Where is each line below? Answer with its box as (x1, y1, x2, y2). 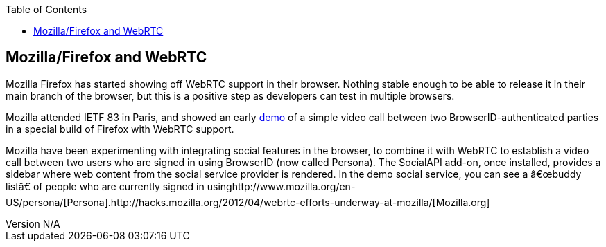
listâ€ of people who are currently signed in (6, 180, 205, 192)
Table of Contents (6, 3, 87, 15)
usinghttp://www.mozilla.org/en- (207, 180, 356, 192)
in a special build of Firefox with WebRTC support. (6, 122, 234, 135)
